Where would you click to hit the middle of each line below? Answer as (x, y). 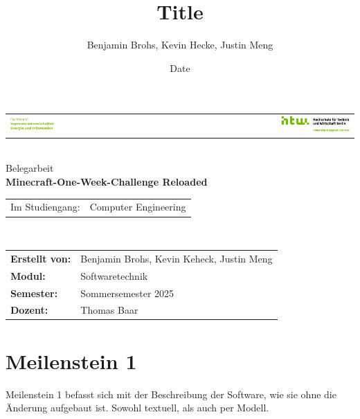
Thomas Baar (109, 310)
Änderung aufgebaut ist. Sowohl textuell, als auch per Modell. (137, 408)
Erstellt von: (41, 258)
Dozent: (29, 310)
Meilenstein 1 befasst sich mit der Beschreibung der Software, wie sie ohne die (171, 394)
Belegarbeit (30, 168)
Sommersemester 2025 (127, 293)
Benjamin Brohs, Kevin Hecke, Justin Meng (180, 45)
